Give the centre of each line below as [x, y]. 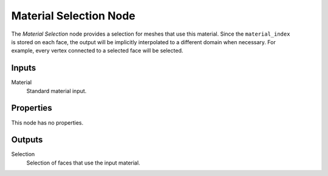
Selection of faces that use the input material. [83, 163]
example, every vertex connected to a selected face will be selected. [97, 51]
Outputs [27, 140]
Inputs [24, 68]
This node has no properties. [47, 122]
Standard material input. [56, 91]
